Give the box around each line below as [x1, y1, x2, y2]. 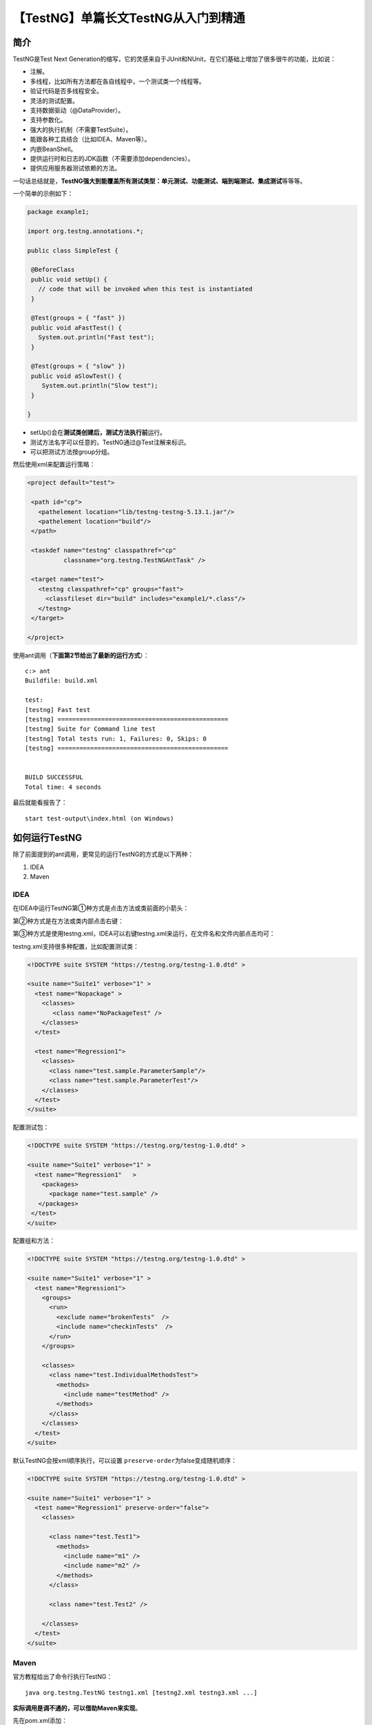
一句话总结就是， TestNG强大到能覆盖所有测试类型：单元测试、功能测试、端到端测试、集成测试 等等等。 [12, 177, 307, 185]
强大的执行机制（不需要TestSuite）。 [30, 125, 132, 134]
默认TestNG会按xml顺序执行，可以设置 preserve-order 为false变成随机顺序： [12, 1456, 238, 1464]
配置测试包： [12, 1123, 50, 1132]
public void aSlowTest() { [31, 372, 122, 379]
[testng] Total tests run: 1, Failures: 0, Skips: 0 [25, 735, 207, 742]
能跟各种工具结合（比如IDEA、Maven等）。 [30, 135, 151, 144]
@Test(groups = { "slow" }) [31, 362, 126, 371]
